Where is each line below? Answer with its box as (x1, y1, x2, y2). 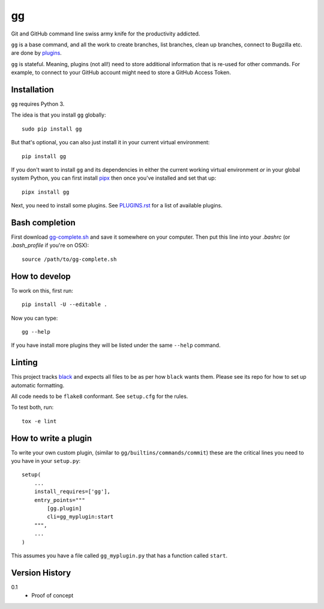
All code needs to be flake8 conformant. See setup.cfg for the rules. (11, 393, 188, 400)
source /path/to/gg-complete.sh (22, 256, 117, 263)
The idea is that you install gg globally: (11, 111, 106, 118)
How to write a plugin (11, 433, 92, 443)
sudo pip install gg (22, 125, 82, 132)
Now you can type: (11, 314, 58, 322)
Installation (11, 84, 54, 94)
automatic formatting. (11, 382, 65, 389)
